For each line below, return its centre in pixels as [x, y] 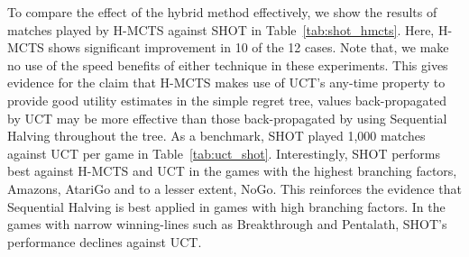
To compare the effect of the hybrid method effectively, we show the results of [222, 12]
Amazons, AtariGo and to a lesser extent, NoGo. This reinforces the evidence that [234, 188]
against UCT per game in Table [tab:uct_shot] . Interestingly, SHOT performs [224, 153]
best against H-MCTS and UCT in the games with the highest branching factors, [232, 171]
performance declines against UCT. [105, 241]
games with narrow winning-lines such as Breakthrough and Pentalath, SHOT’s [227, 224]
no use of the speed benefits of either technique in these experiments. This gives [228, 64]
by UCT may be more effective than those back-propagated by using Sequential [227, 118]
